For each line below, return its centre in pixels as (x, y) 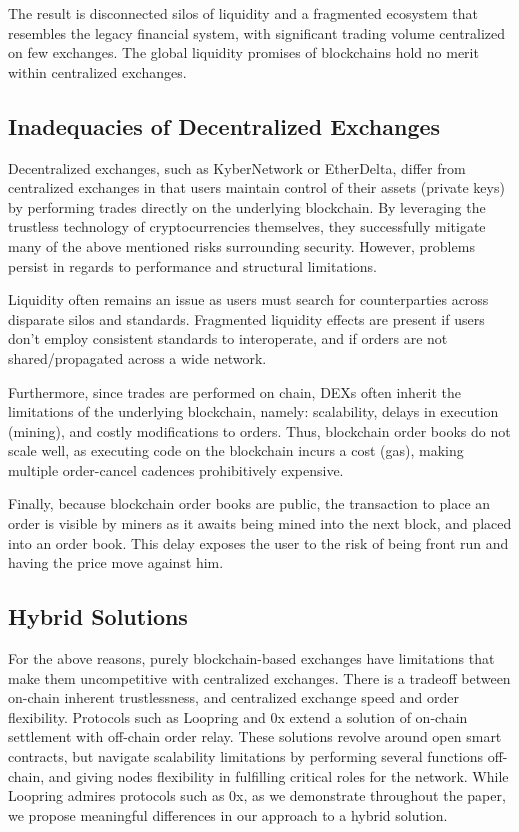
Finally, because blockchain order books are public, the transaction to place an (249, 503)
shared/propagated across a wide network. (137, 357)
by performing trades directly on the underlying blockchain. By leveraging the (247, 206)
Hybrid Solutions (98, 616)
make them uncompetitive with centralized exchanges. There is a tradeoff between (259, 677)
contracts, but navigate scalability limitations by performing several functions (246, 756)
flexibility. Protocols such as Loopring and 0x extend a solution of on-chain (238, 716)
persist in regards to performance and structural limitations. (192, 265)
